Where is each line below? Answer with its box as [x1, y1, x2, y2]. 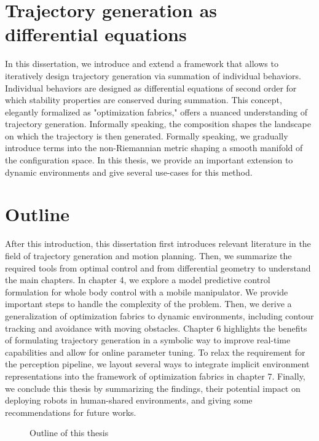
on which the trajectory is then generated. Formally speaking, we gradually [5, 129, 288, 142]
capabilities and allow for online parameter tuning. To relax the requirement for [5, 345, 305, 358]
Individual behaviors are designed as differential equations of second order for [5, 81, 297, 94]
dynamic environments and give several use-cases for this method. [5, 165, 253, 178]
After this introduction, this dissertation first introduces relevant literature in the [5, 237, 311, 250]
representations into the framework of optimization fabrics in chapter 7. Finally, [5, 369, 305, 382]
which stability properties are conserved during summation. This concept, [5, 93, 282, 106]
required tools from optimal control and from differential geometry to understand [5, 261, 311, 274]
